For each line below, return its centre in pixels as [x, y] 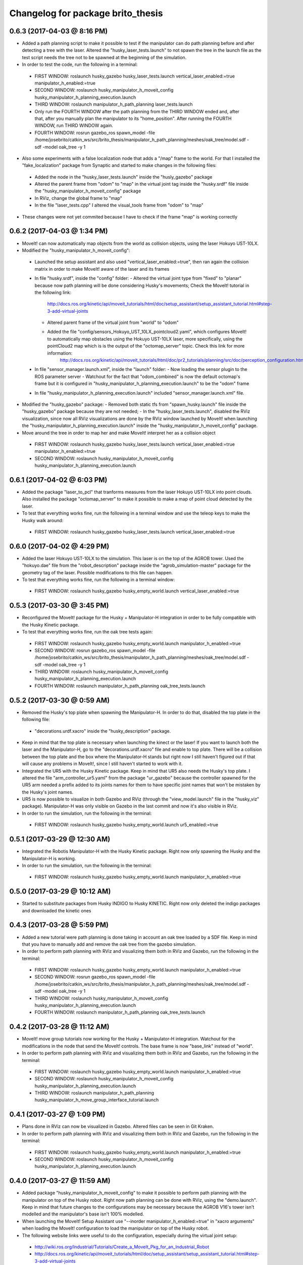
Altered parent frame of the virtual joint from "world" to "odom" [113, 323]
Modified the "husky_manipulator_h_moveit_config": [76, 250]
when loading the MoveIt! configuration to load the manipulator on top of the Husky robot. [115, 1228]
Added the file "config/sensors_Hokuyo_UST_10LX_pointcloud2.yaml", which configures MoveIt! [147, 332]
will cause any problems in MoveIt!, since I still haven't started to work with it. [102, 764]
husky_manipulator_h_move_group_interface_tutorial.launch [97, 1100]
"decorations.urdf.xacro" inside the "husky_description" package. [103, 731]
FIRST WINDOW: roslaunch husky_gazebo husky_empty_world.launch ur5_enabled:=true [127, 825]
